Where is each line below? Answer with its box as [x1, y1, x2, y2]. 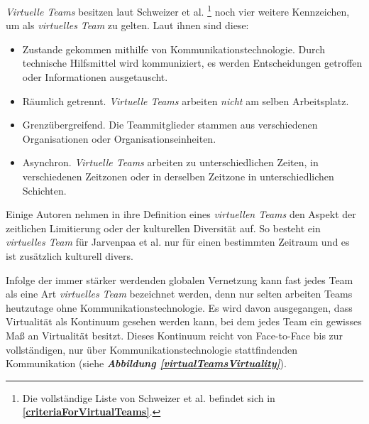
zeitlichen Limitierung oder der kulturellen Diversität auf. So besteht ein [6, 220, 321, 235]
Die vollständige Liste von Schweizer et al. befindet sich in [22, 390, 275, 405]
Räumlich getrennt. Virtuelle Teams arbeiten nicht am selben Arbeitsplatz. [22, 93, 349, 108]
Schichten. [22, 183, 67, 197]
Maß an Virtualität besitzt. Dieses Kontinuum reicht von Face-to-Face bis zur [6, 327, 343, 342]
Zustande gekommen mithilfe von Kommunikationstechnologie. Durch [22, 41, 326, 56]
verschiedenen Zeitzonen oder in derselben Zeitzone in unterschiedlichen [22, 169, 334, 183]
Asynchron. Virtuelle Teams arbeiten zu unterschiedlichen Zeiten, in [22, 155, 319, 170]
